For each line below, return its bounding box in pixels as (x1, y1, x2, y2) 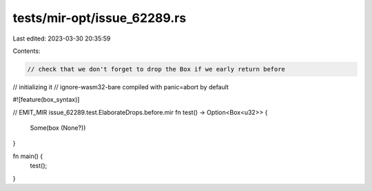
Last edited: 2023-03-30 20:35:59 (12, 34, 111, 43)
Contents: (12, 47, 41, 55)
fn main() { (12, 152, 43, 160)
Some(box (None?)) (30, 124, 86, 132)
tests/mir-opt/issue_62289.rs (12, 10, 187, 25)
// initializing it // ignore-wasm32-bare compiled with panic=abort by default (12, 82, 229, 91)
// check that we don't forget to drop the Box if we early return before (27, 65, 286, 73)
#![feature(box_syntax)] (12, 95, 80, 104)
